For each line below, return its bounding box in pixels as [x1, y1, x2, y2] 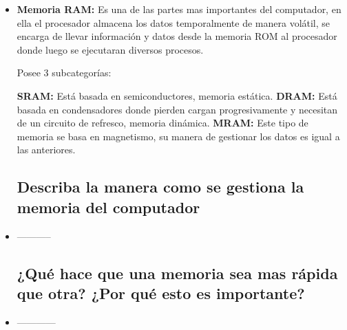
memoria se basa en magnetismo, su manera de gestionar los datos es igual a [17, 129, 340, 143]
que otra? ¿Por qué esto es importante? [17, 282, 305, 303]
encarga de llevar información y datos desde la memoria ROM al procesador [17, 29, 337, 43]
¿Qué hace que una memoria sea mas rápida [17, 262, 338, 283]
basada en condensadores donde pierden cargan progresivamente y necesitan [17, 102, 338, 116]
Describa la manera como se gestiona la [17, 176, 304, 197]
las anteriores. [17, 142, 76, 157]
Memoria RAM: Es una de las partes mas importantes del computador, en [17, 2, 341, 16]
